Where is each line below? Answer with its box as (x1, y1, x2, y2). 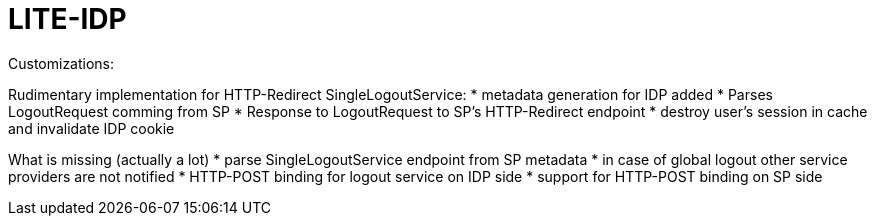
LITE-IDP (8, 2, 127, 36)
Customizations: (8, 54, 115, 72)
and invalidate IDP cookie (8, 119, 175, 137)
